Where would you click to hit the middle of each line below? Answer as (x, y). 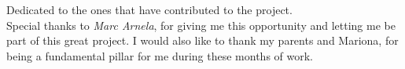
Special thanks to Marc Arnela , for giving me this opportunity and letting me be (201, 25)
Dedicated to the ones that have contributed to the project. (149, 9)
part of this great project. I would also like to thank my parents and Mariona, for (202, 40)
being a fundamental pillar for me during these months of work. (160, 55)
